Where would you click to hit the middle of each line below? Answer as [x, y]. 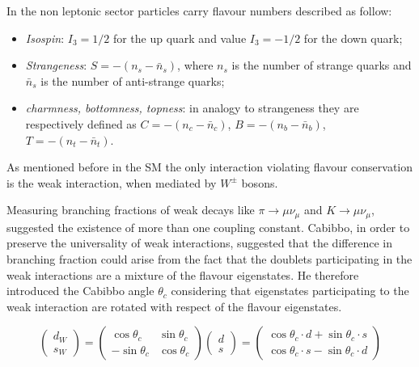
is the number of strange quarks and [322, 65]
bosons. [260, 182]
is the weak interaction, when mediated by [112, 182]
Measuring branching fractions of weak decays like [131, 210]
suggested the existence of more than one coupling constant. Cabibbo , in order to [208, 227]
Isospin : [45, 38]
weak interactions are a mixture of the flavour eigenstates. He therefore [183, 274]
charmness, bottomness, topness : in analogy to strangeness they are [192, 108]
